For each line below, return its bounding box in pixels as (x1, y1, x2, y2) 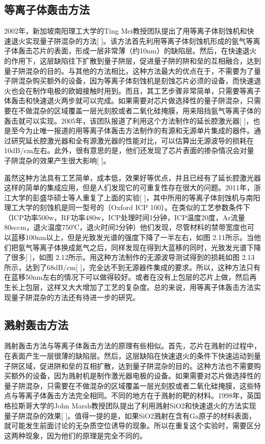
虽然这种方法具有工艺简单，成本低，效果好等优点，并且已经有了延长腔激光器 (4, 172, 261, 183)
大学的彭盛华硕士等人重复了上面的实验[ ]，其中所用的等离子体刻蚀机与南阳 (11, 192, 260, 202)
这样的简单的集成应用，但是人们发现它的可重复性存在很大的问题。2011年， (4, 182, 254, 193)
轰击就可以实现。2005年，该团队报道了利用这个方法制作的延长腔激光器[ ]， (4, 115, 253, 126)
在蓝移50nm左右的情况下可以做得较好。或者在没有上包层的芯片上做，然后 (4, 272, 250, 282)
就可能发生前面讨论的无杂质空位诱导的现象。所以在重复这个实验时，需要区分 (4, 420, 261, 431)
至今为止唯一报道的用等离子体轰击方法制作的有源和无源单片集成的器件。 (11, 125, 254, 136)
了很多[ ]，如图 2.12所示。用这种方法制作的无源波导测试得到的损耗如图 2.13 (4, 252, 255, 262)
